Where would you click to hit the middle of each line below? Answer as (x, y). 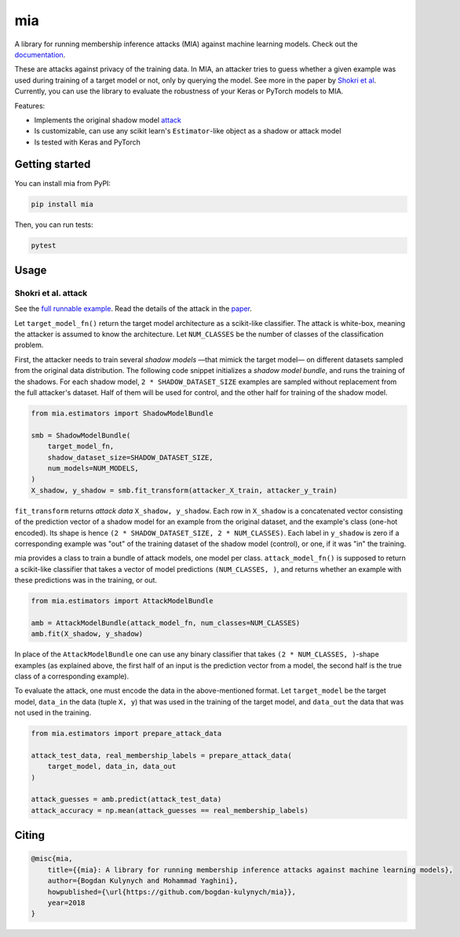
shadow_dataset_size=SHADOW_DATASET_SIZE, (130, 457)
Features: (30, 105)
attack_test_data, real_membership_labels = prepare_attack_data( (161, 755)
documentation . (40, 54)
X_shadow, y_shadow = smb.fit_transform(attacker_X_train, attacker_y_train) (184, 490)
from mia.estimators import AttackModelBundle (122, 601)
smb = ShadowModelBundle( (81, 435)
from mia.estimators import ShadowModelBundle (122, 414)
